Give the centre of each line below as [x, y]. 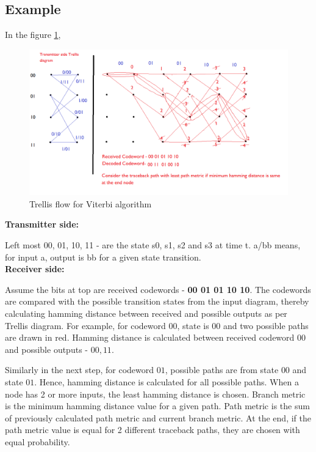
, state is [193, 325]
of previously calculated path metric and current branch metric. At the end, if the [158, 417]
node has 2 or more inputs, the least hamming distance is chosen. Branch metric [155, 394]
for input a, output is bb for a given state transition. [103, 257]
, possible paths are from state [222, 370]
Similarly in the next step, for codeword [80, 370]
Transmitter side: [42, 224]
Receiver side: [35, 269]
